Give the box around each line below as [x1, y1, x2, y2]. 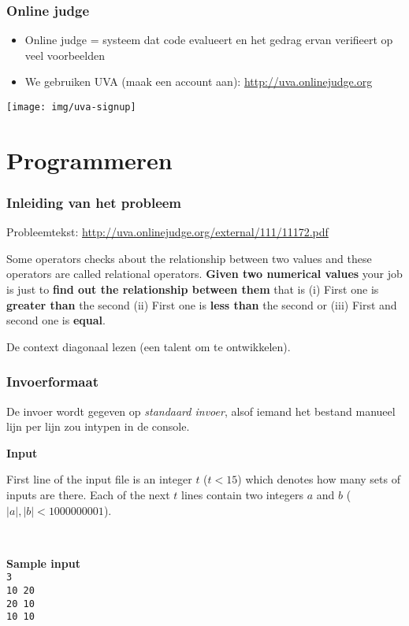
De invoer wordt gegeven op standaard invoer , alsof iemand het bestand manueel [6, 402, 396, 419]
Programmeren [6, 143, 173, 176]
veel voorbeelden [24, 46, 105, 63]
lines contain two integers [181, 487, 303, 502]
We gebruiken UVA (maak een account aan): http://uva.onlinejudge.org [24, 73, 373, 90]
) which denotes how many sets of [237, 471, 400, 487]
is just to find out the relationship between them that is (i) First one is [6, 281, 379, 298]
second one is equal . [6, 312, 106, 328]
